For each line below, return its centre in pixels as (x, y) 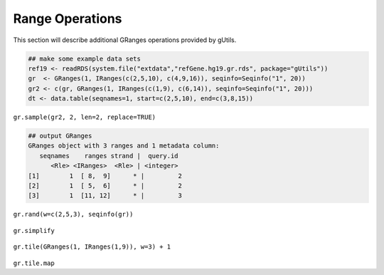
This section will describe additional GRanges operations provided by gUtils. (125, 40)
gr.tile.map (34, 263)
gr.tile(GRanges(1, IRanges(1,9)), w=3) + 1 (92, 247)
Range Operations (68, 19)
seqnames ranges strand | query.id (109, 156)
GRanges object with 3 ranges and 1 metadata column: (124, 146)
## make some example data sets (85, 58)
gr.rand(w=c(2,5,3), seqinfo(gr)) (73, 214)
